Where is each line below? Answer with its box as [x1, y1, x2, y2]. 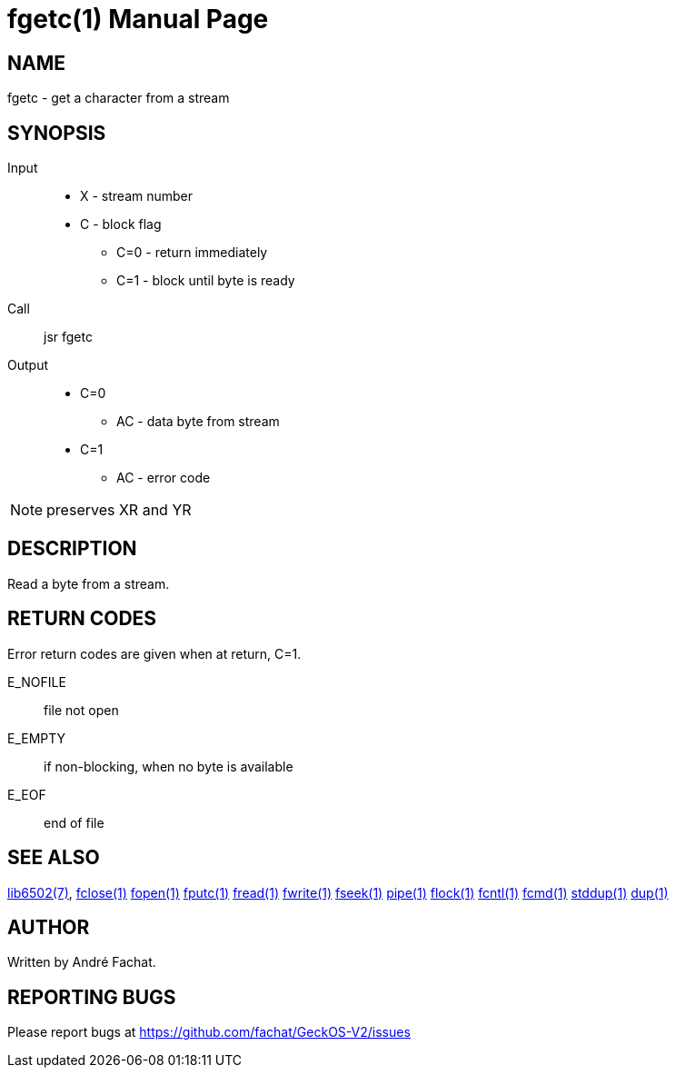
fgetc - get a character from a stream [7, 90, 230, 106]
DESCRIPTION [7, 537, 137, 561]
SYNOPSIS [7, 121, 106, 144]
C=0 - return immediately [116, 244, 268, 261]
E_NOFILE [7, 673, 66, 690]
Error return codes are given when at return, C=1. [7, 645, 302, 662]
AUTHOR [7, 915, 90, 939]
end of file [44, 814, 104, 831]
